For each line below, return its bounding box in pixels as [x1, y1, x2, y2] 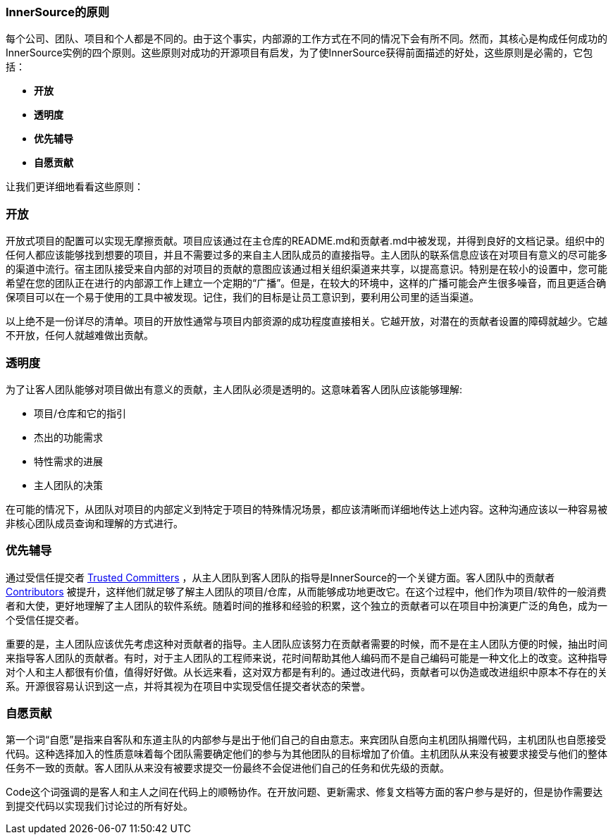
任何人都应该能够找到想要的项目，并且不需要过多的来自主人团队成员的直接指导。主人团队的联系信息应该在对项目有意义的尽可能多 [6, 249, 607, 261]
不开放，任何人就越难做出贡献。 [6, 329, 154, 342]
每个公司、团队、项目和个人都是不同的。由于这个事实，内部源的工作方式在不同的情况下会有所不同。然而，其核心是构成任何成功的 [6, 32, 607, 45]
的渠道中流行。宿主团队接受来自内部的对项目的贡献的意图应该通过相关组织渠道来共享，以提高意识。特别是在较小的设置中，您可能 [6, 263, 607, 276]
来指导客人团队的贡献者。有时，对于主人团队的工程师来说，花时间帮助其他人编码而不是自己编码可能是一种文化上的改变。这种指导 [6, 651, 607, 664]
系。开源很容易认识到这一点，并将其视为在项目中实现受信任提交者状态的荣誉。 [6, 679, 371, 692]
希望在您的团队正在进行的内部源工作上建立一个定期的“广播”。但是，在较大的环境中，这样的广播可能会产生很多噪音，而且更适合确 [6, 277, 607, 290]
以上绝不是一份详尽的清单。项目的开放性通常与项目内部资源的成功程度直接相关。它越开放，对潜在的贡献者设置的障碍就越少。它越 [6, 315, 607, 328]
